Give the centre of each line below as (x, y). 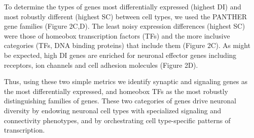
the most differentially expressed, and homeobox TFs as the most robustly (116, 91)
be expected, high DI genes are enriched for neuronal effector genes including (120, 55)
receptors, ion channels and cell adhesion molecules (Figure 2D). (101, 65)
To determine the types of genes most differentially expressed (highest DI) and (123, 6)
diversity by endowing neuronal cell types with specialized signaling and (113, 110)
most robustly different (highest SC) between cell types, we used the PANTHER (126, 16)
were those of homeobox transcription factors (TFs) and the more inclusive (117, 35)
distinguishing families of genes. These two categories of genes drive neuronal (120, 101)
